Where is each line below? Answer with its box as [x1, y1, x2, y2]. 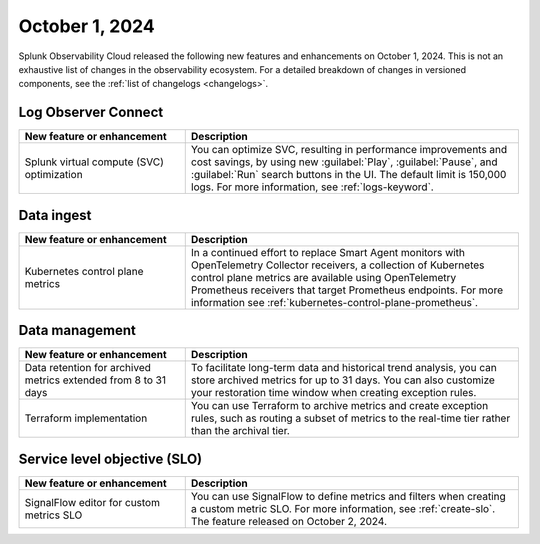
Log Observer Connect [18, 104, 164, 121]
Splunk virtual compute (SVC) [24, 155, 165, 169]
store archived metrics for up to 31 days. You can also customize [190, 373, 495, 387]
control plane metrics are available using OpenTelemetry [190, 270, 457, 284]
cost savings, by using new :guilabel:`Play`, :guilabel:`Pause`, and [190, 155, 499, 169]
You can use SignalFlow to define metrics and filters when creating [190, 489, 507, 503]
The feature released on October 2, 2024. [190, 514, 387, 528]
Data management [18, 322, 137, 339]
